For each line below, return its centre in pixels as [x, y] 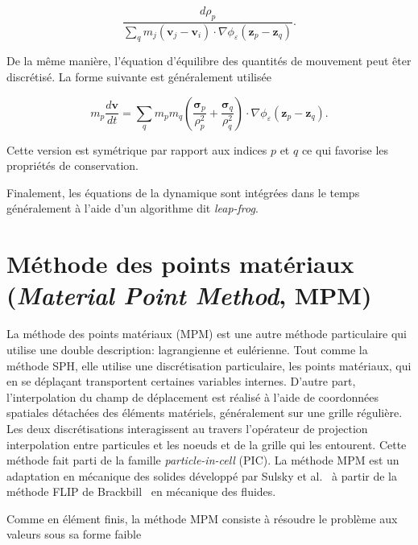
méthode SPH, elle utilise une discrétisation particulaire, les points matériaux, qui [209, 365]
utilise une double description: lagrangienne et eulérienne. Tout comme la [187, 349]
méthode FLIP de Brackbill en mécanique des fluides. [141, 491]
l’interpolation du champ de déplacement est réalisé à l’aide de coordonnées [192, 396]
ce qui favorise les [345, 149]
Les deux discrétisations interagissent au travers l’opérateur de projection [187, 428]
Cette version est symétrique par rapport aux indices [137, 149]
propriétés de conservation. [72, 165]
